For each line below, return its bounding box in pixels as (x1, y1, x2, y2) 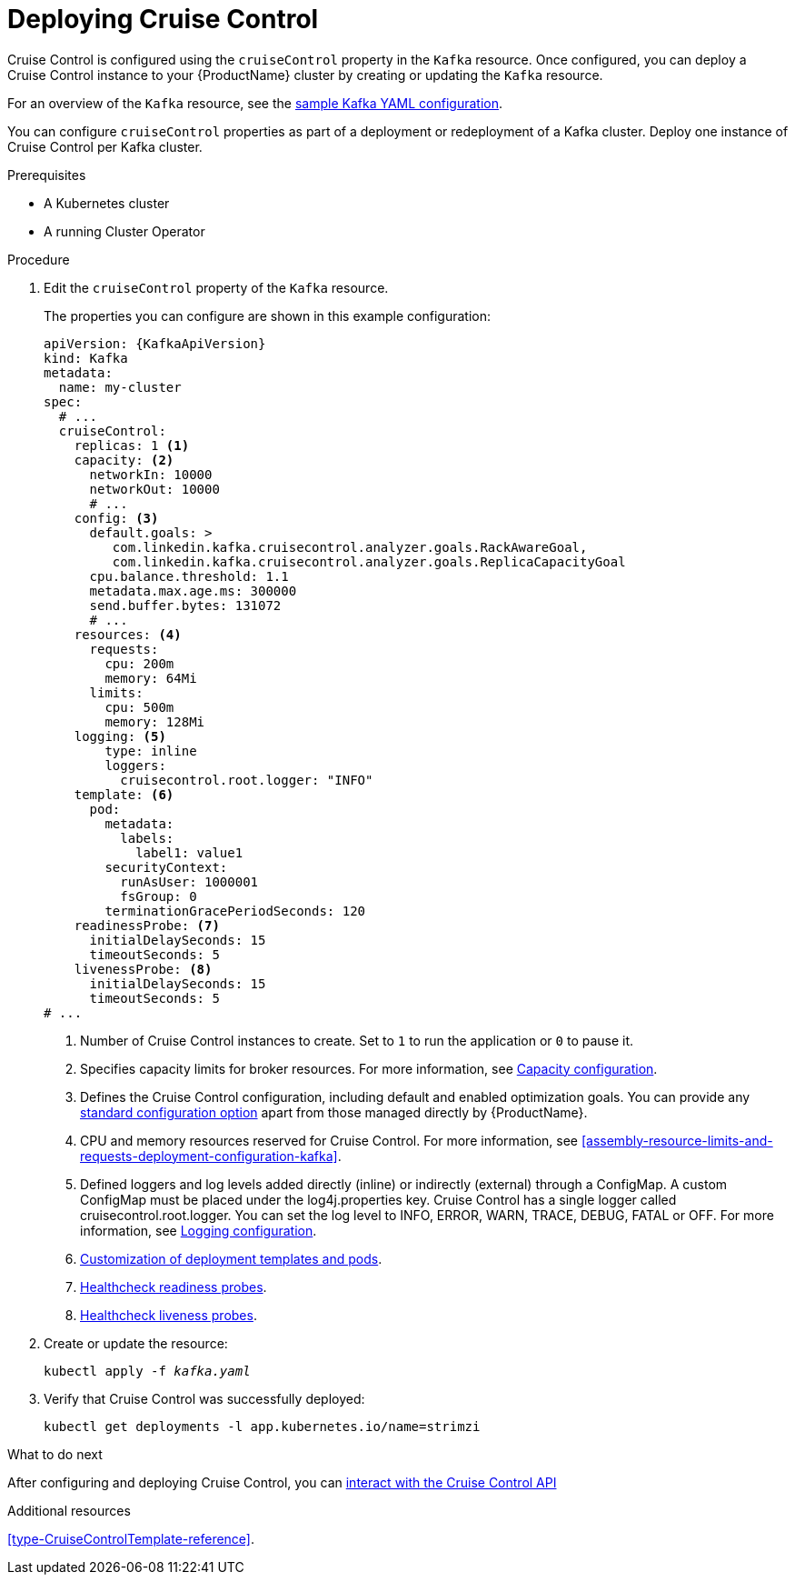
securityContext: (104, 859, 228, 875)
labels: (120, 830, 174, 846)
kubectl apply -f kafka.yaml (44, 1363, 251, 1378)
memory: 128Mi (104, 714, 205, 729)
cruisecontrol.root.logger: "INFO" (120, 772, 373, 787)
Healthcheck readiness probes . (80, 1278, 267, 1295)
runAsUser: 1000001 (120, 874, 259, 889)
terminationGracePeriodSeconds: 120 (104, 903, 366, 918)
